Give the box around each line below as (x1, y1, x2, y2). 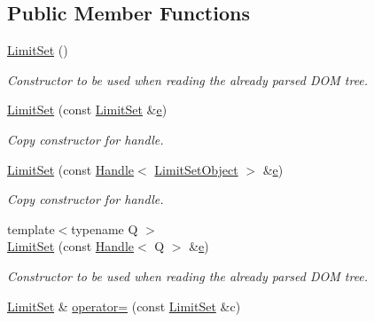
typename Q (71, 219, 138, 238)
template (7, 219, 55, 238)
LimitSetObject (154, 160, 238, 178)
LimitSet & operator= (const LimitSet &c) (7, 296, 241, 315)
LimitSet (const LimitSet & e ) (7, 100, 168, 119)
